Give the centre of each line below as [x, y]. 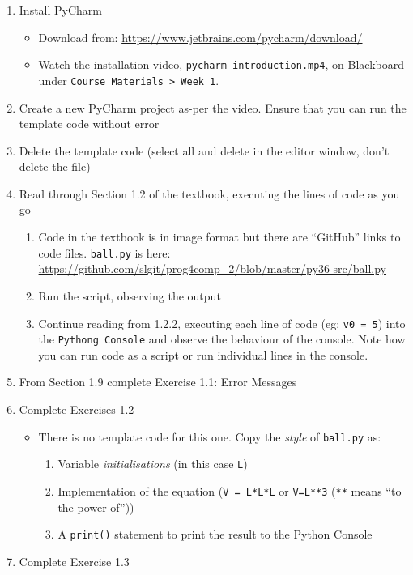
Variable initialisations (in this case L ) [153, 464]
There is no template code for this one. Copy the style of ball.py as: [210, 436]
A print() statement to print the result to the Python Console [215, 534]
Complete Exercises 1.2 [77, 409]
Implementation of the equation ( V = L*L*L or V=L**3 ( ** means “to [230, 490]
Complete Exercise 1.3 [74, 561]
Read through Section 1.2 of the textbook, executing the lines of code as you [209, 193]
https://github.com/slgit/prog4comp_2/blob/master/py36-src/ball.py [213, 268]
